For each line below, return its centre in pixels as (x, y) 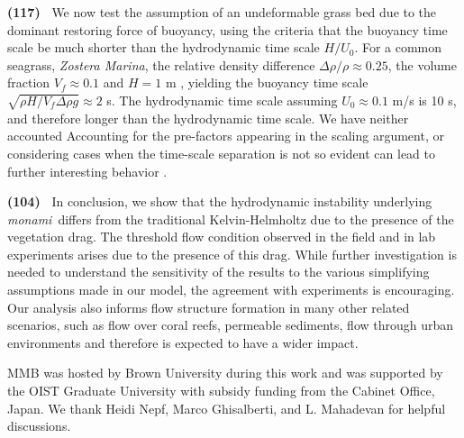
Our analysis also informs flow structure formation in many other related (209, 307)
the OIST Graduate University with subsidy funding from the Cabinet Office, (221, 391)
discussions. (39, 426)
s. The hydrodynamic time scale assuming (222, 100)
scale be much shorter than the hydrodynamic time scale (164, 47)
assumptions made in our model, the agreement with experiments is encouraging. (231, 290)
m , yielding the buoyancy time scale (267, 82)
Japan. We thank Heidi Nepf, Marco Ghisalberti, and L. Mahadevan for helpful (227, 408)
